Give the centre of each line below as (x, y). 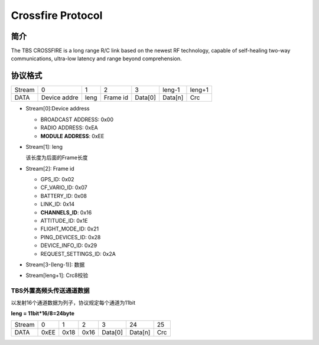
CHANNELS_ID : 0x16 (66, 212)
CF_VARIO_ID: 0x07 (64, 188)
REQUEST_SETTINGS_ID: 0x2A (78, 253)
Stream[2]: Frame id (50, 168)
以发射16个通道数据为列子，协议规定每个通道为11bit (73, 302)
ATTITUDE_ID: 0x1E (64, 221)
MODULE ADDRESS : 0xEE (72, 136)
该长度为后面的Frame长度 (57, 158)
